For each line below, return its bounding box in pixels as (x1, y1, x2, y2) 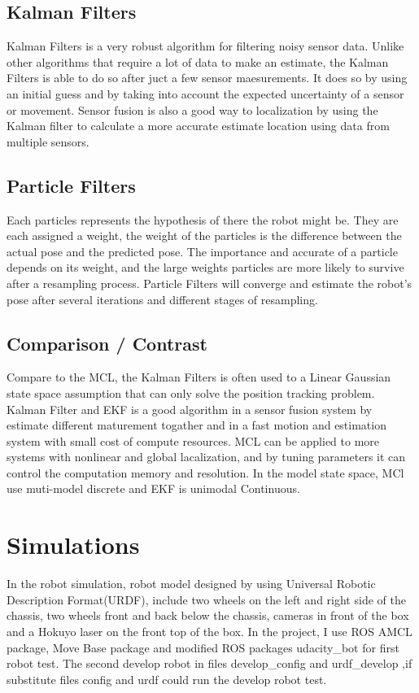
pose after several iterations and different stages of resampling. (7, 290, 318, 307)
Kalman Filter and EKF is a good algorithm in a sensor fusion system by (7, 400, 373, 417)
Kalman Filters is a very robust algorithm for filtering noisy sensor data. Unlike (7, 37, 404, 54)
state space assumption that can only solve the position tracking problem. (7, 384, 375, 401)
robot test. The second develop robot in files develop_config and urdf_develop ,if (7, 655, 412, 672)
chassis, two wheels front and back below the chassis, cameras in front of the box (7, 607, 409, 624)
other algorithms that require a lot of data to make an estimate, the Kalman (7, 53, 389, 70)
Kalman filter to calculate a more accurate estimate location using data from (7, 117, 390, 134)
